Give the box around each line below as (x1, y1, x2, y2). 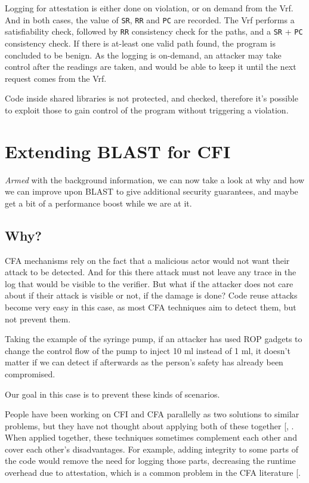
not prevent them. (5, 312, 71, 325)
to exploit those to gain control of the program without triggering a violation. (5, 103, 289, 116)
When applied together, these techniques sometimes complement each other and (5, 431, 297, 444)
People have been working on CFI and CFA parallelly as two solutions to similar (5, 408, 299, 420)
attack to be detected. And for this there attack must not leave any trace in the (5, 266, 296, 278)
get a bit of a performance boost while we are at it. (5, 196, 192, 209)
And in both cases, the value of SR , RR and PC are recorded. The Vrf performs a (5, 13, 295, 26)
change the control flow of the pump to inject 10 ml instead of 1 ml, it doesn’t (5, 344, 291, 356)
